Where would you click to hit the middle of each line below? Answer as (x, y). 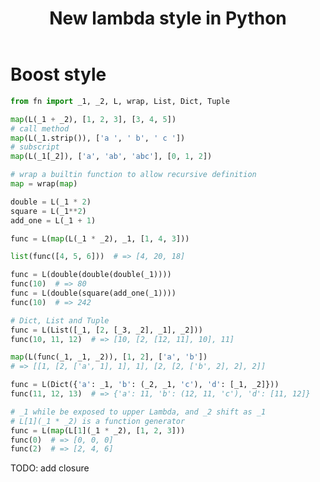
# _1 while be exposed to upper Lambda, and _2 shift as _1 (138, 412)
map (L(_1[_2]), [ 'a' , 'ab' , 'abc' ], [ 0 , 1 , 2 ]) (111, 157)
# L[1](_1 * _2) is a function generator (98, 421)
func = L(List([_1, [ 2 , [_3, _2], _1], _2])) (106, 330)
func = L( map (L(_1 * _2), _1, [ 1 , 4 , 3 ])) (100, 238)
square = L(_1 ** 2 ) (48, 211)
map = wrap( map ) (44, 184)
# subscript (35, 147)
